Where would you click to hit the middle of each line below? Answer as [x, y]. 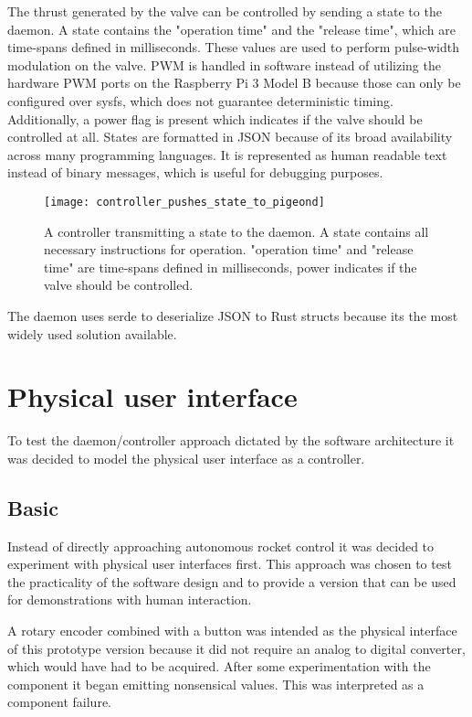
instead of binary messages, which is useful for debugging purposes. [195, 172]
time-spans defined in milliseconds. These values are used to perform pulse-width [233, 47]
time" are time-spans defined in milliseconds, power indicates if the [231, 267]
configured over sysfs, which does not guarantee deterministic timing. [200, 100]
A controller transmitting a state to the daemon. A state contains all [236, 231]
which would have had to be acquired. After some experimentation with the [219, 666]
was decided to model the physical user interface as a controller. [186, 458]
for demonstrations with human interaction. [130, 599]
